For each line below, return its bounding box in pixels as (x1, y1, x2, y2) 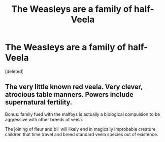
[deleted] (5, 68, 24, 74)
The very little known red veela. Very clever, (5, 83, 143, 91)
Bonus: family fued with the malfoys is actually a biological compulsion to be (5, 111, 160, 117)
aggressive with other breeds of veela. (5, 116, 83, 122)
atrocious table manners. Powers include (5, 90, 134, 99)
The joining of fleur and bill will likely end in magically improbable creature (5, 126, 156, 132)
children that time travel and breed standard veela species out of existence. (5, 131, 159, 137)
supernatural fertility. (5, 98, 72, 106)
